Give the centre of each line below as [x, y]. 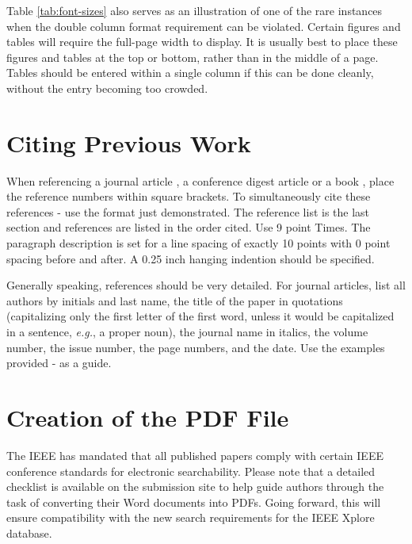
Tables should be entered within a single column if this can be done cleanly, [190, 73]
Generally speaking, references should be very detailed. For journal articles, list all [206, 285]
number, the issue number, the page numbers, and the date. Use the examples [196, 347]
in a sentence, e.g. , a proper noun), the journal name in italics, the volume [187, 332]
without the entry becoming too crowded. [107, 88]
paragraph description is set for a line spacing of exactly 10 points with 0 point [198, 243]
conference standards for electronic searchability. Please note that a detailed [191, 471]
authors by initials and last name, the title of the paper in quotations [175, 300]
